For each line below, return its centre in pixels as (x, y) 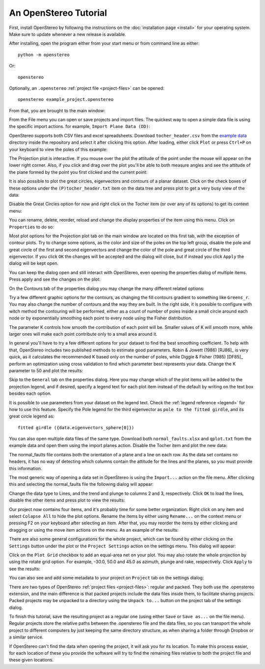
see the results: (25, 569)
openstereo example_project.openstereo (66, 99)
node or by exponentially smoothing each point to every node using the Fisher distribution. (101, 318)
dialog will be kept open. (34, 263)
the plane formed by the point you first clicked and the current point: (78, 172)
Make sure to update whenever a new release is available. (67, 34)
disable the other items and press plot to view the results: (67, 500)
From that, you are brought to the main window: (57, 110)
